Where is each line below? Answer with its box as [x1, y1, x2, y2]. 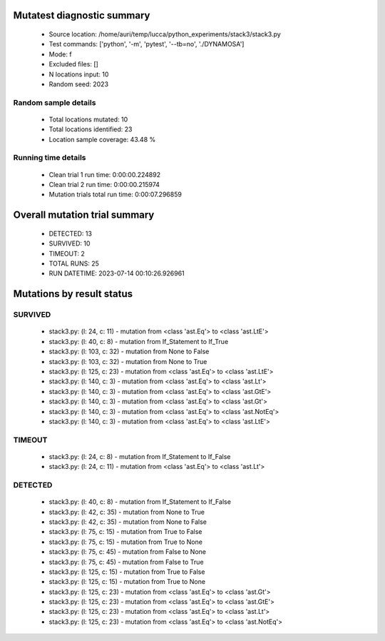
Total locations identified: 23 [48, 125, 133, 133]
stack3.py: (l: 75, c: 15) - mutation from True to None [48, 537, 203, 546]
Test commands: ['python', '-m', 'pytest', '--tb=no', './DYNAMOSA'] [48, 40, 245, 49]
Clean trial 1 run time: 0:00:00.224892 [48, 170, 160, 178]
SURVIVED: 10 [48, 239, 91, 248]
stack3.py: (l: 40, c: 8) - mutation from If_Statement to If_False [48, 498, 232, 506]
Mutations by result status [13, 288, 133, 300]
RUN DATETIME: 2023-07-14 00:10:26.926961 [48, 269, 185, 278]
